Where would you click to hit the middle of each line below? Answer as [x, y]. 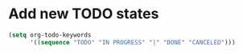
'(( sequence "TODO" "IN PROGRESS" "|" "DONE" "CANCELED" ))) [132, 42]
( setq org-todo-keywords [50, 35]
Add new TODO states [84, 14]
